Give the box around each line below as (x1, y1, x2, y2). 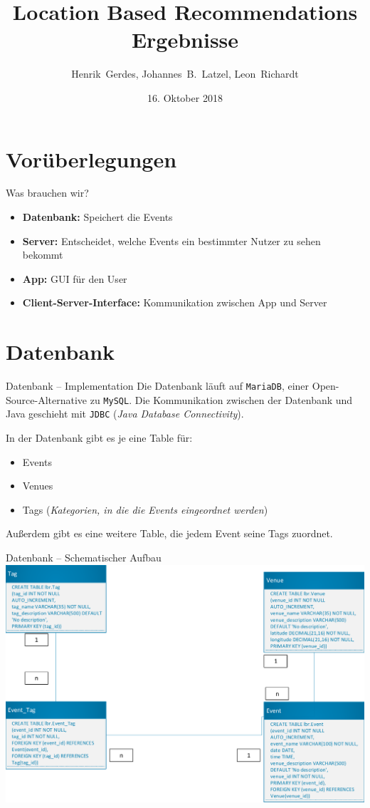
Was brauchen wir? (6, 185, 89, 200)
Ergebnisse (131, 25, 239, 54)
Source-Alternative (6, 392, 88, 407)
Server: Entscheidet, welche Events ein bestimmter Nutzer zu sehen (22, 233, 321, 248)
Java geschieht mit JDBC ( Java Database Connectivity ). (6, 406, 244, 421)
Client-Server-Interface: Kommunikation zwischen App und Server (22, 295, 327, 310)
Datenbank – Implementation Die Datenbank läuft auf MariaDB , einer (6, 378, 310, 393)
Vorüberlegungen (6, 144, 177, 173)
